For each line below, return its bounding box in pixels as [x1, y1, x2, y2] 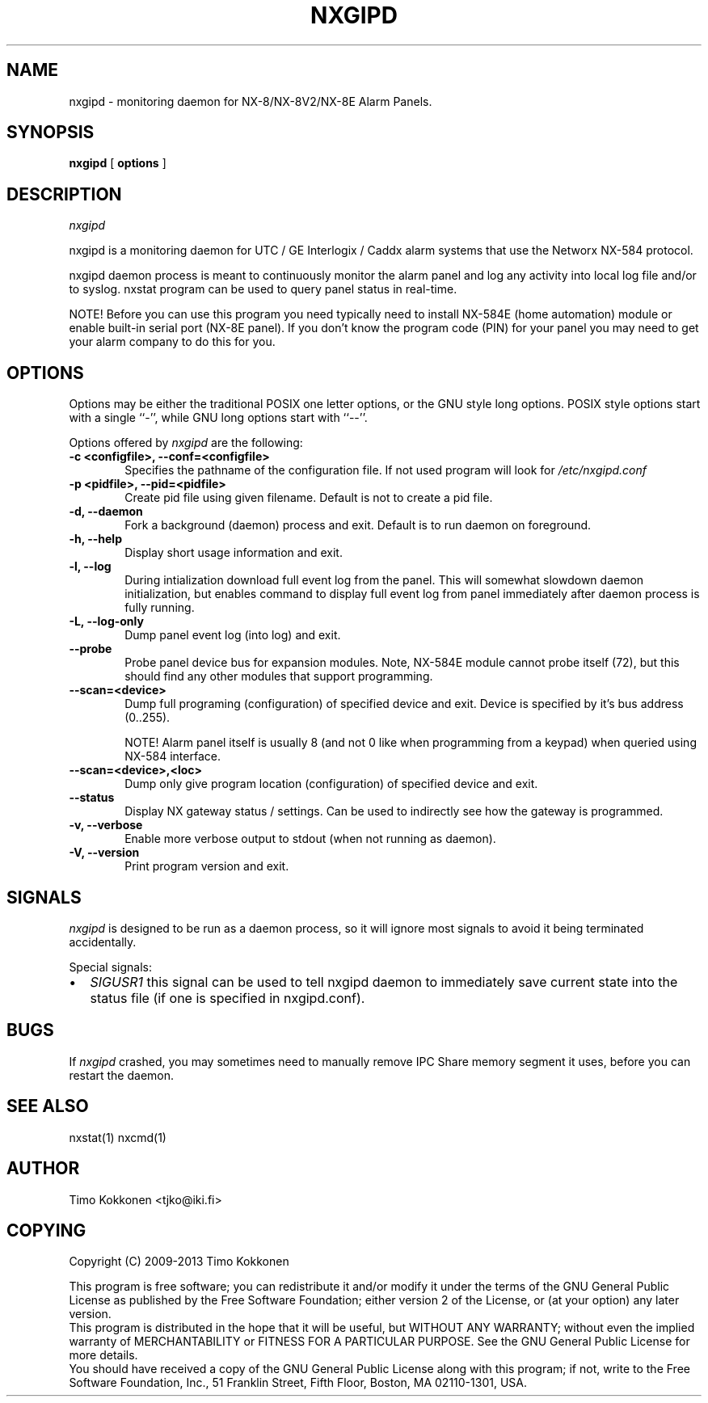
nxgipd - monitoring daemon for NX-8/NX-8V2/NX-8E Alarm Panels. [69, 94, 432, 108]
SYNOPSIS [6, 122, 95, 143]
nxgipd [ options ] [69, 156, 166, 171]
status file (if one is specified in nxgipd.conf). [90, 989, 365, 1006]
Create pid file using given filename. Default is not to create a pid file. [124, 491, 493, 505]
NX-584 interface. [124, 749, 221, 764]
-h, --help [69, 532, 122, 546]
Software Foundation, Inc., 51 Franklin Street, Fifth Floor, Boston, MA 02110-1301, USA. [69, 1376, 527, 1390]
